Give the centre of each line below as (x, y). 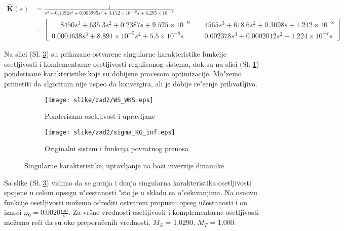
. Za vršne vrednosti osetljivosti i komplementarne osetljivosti (164, 212)
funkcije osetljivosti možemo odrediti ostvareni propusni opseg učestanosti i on (126, 202)
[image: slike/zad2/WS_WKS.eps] (99, 100)
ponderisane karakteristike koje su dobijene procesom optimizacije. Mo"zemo (123, 74)
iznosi (13, 212)
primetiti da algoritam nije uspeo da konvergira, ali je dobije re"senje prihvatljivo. (131, 83)
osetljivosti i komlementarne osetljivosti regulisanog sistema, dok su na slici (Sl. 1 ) (132, 63)
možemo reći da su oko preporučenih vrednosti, (77, 222)
